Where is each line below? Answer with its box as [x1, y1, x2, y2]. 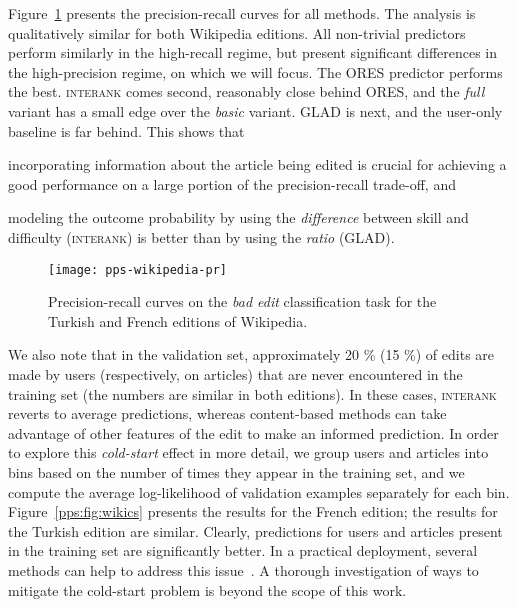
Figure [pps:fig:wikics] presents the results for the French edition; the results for [8, 501, 498, 522]
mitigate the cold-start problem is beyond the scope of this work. [8, 579, 407, 600]
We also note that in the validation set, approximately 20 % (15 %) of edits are [8, 344, 495, 365]
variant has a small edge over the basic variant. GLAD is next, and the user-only [8, 100, 503, 121]
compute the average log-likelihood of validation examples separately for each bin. [8, 481, 510, 502]
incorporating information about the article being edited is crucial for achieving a [8, 154, 507, 175]
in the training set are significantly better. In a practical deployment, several [8, 540, 478, 561]
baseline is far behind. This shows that [8, 120, 245, 141]
